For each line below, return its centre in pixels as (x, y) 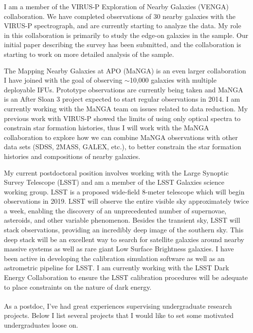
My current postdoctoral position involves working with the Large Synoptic (116, 172)
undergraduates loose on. (41, 325)
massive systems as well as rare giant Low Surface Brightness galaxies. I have (119, 249)
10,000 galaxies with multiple (173, 80)
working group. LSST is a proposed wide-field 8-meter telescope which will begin (124, 191)
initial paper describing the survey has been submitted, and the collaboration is (123, 44)
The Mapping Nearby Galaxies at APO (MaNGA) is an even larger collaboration (125, 70)
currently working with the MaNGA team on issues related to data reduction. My (126, 108)
